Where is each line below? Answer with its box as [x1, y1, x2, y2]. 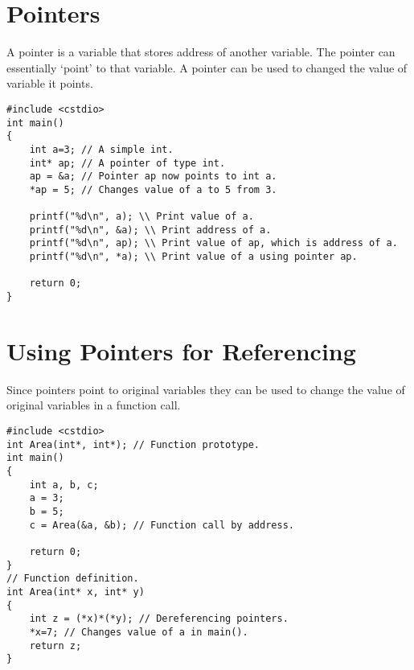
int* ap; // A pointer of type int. [29, 157, 226, 169]
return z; [29, 639, 82, 652]
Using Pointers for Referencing [6, 334, 356, 367]
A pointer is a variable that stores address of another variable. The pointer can [6, 43, 396, 60]
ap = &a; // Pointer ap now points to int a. [29, 171, 277, 183]
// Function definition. [6, 573, 139, 585]
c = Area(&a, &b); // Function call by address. [29, 519, 294, 531]
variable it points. [6, 75, 93, 92]
